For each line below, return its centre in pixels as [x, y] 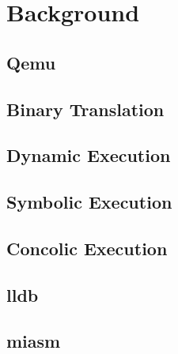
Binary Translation [85, 109]
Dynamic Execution [89, 155]
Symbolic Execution [89, 202]
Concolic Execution [87, 248]
